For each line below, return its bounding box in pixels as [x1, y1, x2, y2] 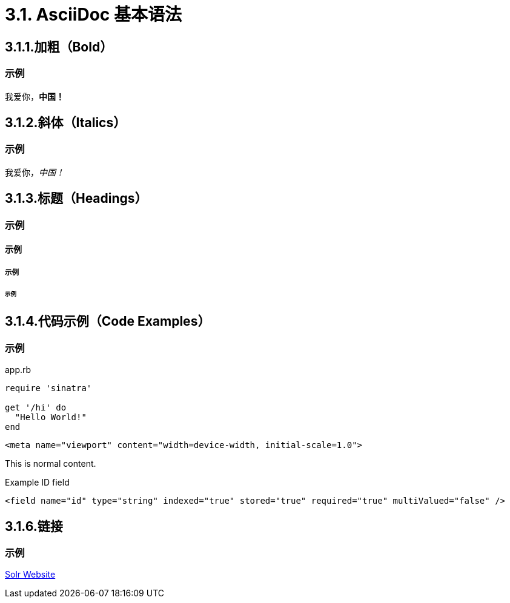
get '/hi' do [5, 403, 67, 413]
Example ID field [5, 477, 70, 488]
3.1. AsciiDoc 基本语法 [5, 4, 182, 25]
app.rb [5, 364, 31, 375]
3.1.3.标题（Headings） [5, 191, 148, 206]
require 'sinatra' [5, 383, 92, 394]
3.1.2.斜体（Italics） [5, 114, 127, 130]
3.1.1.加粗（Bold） [5, 39, 113, 54]
